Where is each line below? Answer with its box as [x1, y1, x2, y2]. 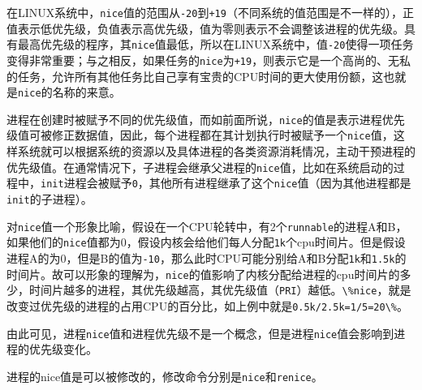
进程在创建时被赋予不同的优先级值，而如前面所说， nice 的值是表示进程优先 [6, 110, 405, 127]
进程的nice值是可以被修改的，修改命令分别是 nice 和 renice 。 [6, 367, 323, 384]
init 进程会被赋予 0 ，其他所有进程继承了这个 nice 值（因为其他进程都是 [41, 174, 411, 191]
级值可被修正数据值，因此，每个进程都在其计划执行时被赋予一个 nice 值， [6, 126, 394, 144]
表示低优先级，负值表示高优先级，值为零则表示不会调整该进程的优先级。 [17, 19, 404, 36]
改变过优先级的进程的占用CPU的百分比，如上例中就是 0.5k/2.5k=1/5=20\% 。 [6, 297, 408, 314]
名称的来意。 [52, 84, 121, 101]
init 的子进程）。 [6, 191, 93, 208]
